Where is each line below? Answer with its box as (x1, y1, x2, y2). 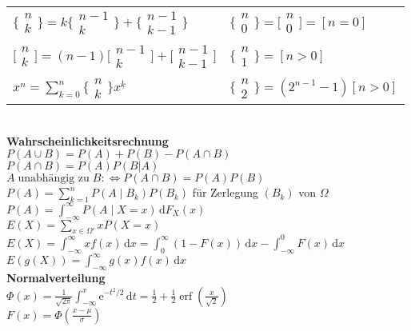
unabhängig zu (18, 173, 90, 185)
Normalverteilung (6, 269, 106, 285)
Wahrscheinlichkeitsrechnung (6, 132, 169, 149)
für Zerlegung (192, 184, 259, 201)
